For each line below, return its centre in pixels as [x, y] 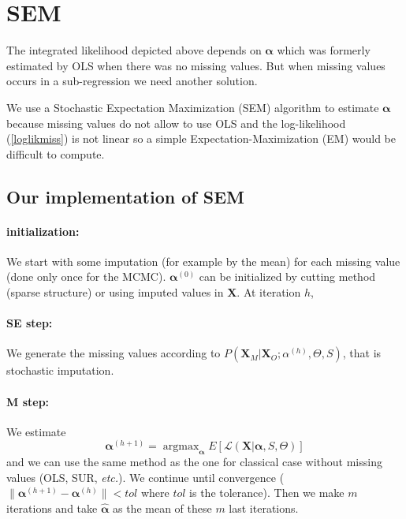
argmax [181, 447]
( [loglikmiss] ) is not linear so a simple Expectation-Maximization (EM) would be [201, 138]
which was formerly [324, 50]
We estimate [36, 431]
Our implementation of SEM [125, 196]
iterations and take [52, 508]
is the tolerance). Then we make [267, 493]
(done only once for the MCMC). [86, 276]
